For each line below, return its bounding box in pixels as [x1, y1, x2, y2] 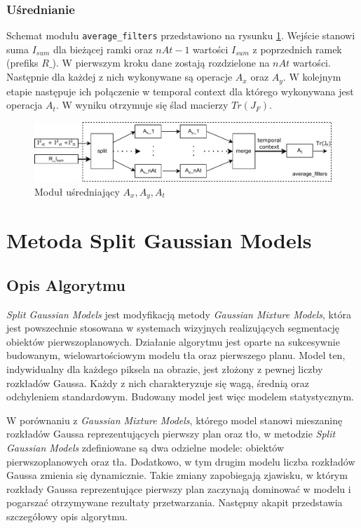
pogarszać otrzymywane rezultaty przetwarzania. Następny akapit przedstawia [6, 495, 343, 510]
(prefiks [6, 55, 39, 70]
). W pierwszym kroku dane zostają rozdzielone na [52, 55, 270, 70]
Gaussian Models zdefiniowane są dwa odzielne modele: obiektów [6, 440, 285, 454]
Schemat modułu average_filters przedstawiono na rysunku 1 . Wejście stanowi [6, 28, 355, 43]
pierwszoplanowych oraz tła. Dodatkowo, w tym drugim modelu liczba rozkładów [6, 454, 355, 468]
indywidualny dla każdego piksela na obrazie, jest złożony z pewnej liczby [6, 362, 323, 376]
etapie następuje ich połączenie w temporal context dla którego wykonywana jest [6, 83, 354, 98]
